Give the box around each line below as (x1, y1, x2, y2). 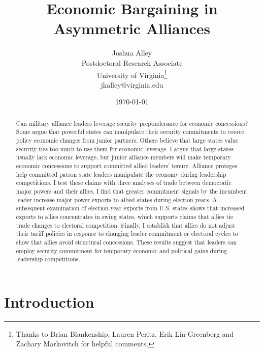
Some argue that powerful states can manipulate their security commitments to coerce (16, 127, 244, 136)
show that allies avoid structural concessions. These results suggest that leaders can (16, 237, 237, 246)
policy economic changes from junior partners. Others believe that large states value (16, 136, 239, 145)
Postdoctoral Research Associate (81, 57, 183, 68)
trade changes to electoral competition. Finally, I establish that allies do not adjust (16, 221, 236, 229)
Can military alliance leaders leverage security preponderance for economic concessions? (16, 119, 248, 127)
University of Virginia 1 (96, 68, 168, 80)
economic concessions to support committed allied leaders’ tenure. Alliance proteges (16, 161, 238, 170)
